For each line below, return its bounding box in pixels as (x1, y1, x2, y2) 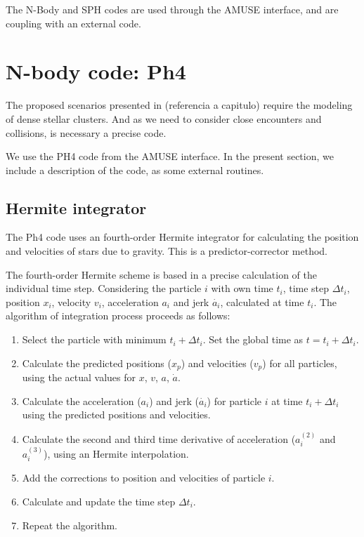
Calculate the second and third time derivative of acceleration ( (22, 431, 296, 446)
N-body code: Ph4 (6, 57, 186, 86)
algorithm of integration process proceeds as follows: (6, 308, 230, 323)
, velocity (51, 294, 91, 309)
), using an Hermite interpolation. (44, 446, 189, 460)
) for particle (207, 393, 262, 408)
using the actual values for (22, 370, 136, 385)
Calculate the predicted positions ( (22, 355, 171, 370)
